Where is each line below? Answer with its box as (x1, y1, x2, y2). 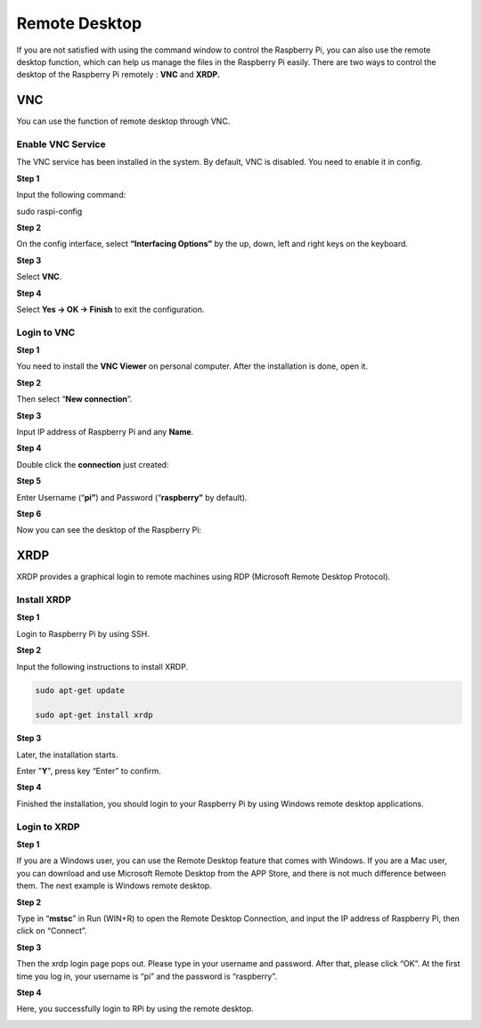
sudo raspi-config (16, 206, 83, 216)
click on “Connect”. (16, 926, 87, 936)
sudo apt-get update (35, 685, 125, 695)
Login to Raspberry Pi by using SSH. (16, 628, 151, 639)
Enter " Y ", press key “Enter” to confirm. (16, 766, 162, 777)
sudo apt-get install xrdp (35, 710, 153, 721)
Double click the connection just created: (16, 459, 169, 469)
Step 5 (16, 476, 42, 486)
